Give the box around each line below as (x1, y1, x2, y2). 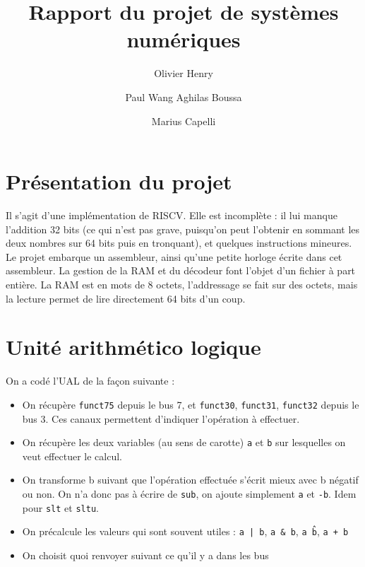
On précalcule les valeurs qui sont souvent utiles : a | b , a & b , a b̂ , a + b (22, 524, 349, 539)
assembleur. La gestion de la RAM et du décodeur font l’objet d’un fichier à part (6, 263, 356, 278)
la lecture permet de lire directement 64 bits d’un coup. (6, 291, 246, 305)
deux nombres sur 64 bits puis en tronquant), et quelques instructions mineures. (6, 235, 352, 250)
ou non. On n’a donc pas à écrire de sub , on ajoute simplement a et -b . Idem (22, 486, 357, 501)
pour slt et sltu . (22, 500, 99, 515)
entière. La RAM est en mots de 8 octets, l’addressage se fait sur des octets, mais (6, 277, 358, 291)
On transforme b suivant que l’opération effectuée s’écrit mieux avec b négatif (22, 472, 359, 487)
